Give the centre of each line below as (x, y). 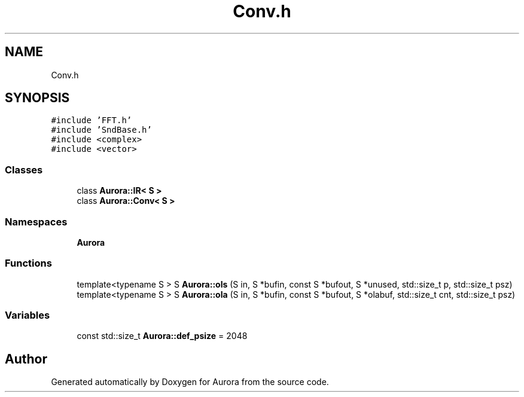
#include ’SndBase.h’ (101, 130)
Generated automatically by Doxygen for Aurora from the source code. (190, 382)
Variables (28, 315)
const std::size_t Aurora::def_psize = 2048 (162, 336)
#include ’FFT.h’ (92, 120)
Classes (24, 170)
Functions (28, 263)
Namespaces (36, 222)
